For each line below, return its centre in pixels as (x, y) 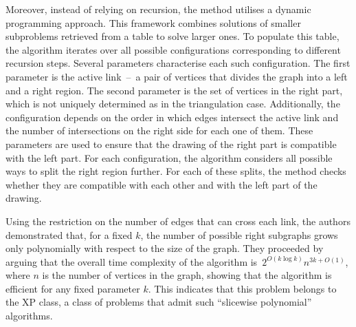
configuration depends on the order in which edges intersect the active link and (172, 117)
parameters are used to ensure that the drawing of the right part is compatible (171, 144)
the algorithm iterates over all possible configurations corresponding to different (173, 49)
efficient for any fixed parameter (73, 288)
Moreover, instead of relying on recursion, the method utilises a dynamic (158, 9)
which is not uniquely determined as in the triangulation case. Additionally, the (173, 104)
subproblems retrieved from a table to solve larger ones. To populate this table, (173, 36)
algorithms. (29, 316)
